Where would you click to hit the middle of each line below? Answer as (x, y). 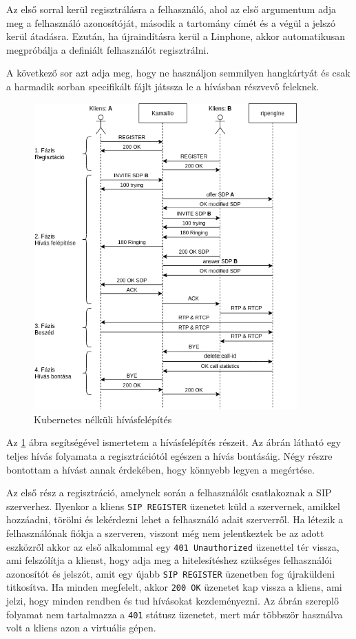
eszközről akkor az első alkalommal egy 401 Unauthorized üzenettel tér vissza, (173, 546)
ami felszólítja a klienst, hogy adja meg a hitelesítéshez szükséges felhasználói (169, 560)
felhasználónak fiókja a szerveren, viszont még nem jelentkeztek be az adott (165, 532)
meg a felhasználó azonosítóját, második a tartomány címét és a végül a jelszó (171, 22)
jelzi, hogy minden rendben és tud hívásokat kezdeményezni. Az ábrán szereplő (172, 601)
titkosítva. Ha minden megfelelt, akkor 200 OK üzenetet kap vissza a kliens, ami (174, 587)
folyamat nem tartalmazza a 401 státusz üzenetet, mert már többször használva (175, 614)
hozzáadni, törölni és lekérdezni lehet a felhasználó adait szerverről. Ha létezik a (175, 519)
